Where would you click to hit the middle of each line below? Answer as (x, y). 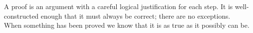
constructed (21, 16)
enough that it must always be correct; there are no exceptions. (136, 16)
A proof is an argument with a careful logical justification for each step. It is (118, 6)
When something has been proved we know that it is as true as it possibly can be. (127, 25)
